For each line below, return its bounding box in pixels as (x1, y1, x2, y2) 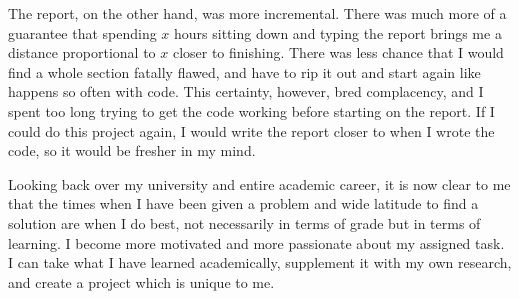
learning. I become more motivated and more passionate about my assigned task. (8, 232, 505, 253)
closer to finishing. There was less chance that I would (172, 42, 504, 63)
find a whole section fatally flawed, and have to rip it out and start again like (8, 61, 481, 82)
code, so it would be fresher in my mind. (8, 140, 256, 161)
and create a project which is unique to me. (8, 271, 275, 292)
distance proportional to (8, 42, 156, 63)
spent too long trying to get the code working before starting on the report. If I (8, 100, 495, 121)
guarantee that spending (8, 22, 157, 43)
